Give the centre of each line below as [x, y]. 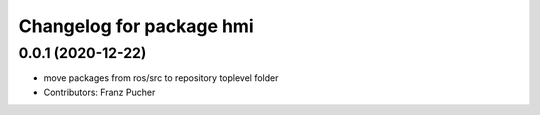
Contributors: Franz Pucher [99, 92]
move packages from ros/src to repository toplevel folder [161, 78]
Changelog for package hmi [136, 26]
